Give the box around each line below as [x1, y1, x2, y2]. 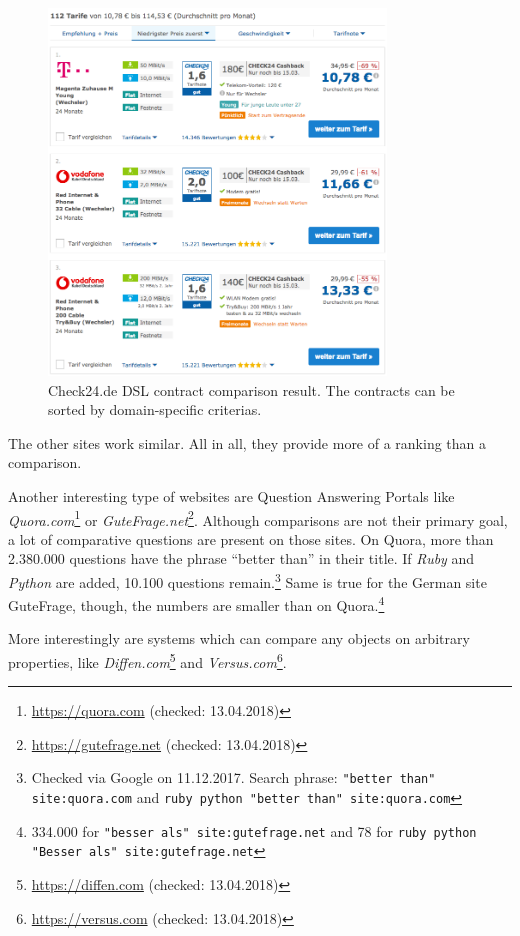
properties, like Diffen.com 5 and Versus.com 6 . [8, 649, 287, 672]
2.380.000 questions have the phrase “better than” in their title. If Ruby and [8, 548, 475, 569]
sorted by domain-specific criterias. [48, 399, 262, 420]
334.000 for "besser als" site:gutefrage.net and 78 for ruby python [31, 820, 477, 841]
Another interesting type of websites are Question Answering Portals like [8, 485, 455, 506]
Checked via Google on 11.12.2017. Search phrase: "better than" [31, 767, 436, 788]
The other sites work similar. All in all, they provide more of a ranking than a [8, 432, 487, 453]
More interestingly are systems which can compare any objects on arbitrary [8, 628, 470, 649]
